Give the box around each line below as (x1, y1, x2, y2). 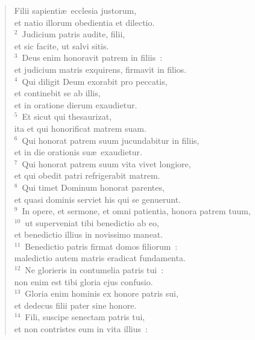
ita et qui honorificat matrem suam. (14, 122, 146, 134)
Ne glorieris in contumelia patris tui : (25, 264, 164, 276)
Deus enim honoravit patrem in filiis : (22, 51, 163, 64)
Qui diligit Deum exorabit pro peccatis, (22, 75, 168, 87)
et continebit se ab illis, (14, 87, 101, 99)
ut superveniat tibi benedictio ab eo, (25, 216, 159, 229)
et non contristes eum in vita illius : (14, 323, 148, 335)
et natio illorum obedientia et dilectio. (14, 16, 155, 28)
